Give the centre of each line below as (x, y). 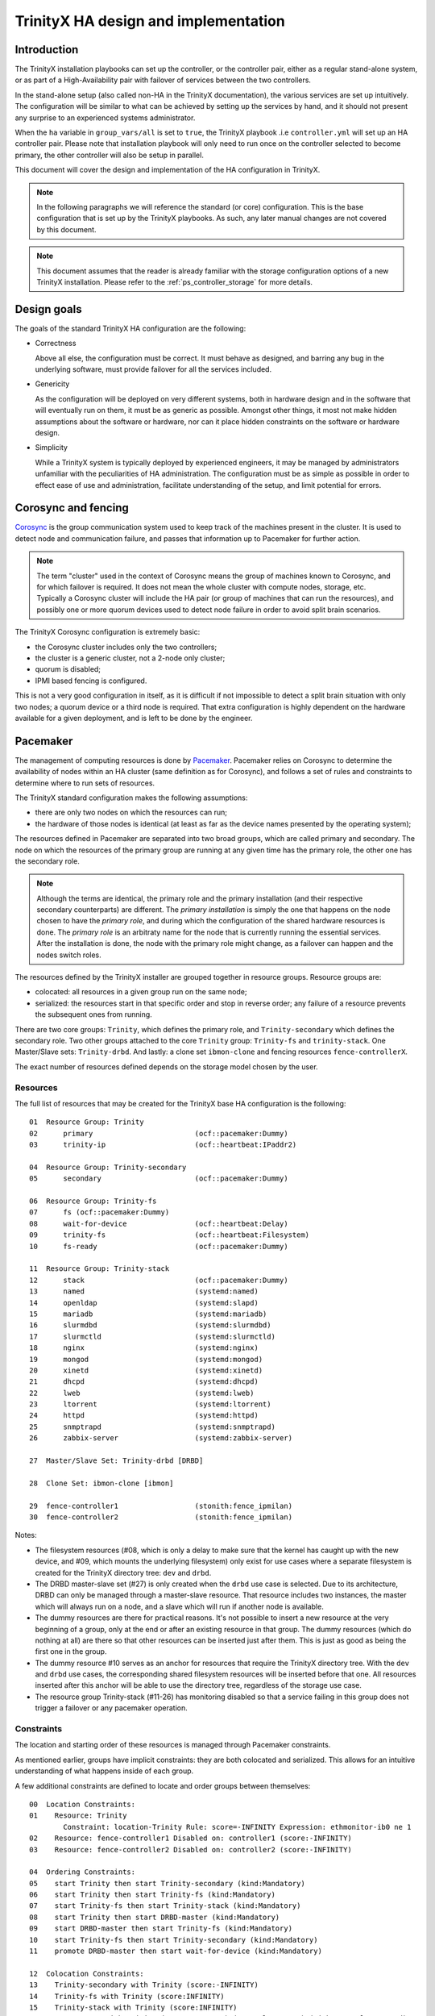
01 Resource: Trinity (78, 1816)
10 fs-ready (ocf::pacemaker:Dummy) (159, 1246)
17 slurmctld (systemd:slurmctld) (152, 1336)
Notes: (26, 1535)
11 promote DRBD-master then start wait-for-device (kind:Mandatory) (176, 1951)
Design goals (48, 309)
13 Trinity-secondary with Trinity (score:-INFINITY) (144, 1985)
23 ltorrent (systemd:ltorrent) (150, 1404)
